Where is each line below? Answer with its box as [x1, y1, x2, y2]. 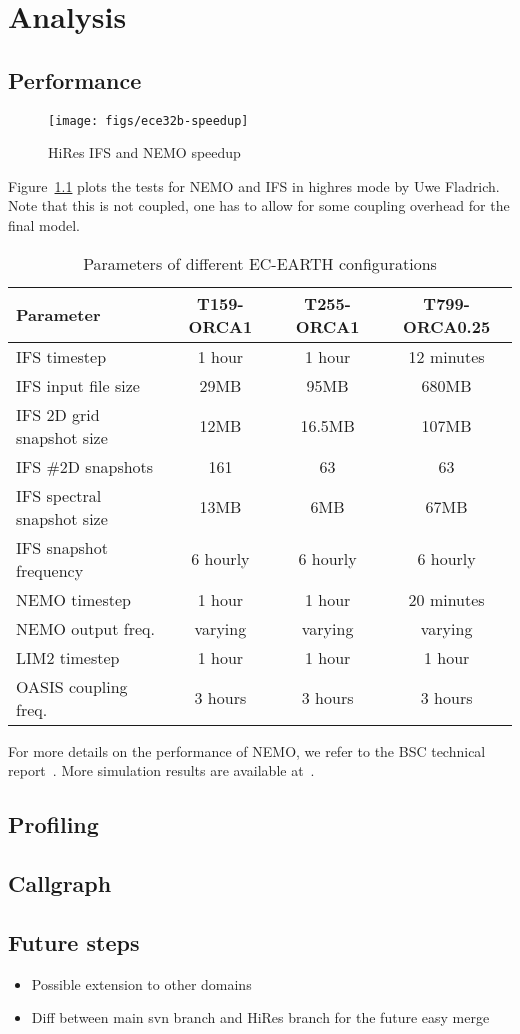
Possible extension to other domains [31, 973, 252, 994]
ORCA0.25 [403, 314, 491, 338]
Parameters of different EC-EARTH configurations [83, 251, 437, 275]
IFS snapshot [16, 535, 108, 559]
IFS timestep [16, 344, 107, 368]
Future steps [8, 926, 140, 957]
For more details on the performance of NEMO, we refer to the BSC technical [8, 740, 486, 761]
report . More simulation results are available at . [8, 760, 315, 781]
